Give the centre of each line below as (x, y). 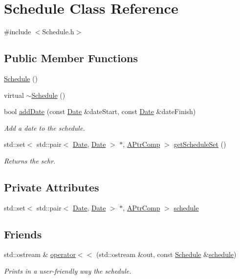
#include (18, 32)
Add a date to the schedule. (44, 128)
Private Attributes (52, 187)
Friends (23, 234)
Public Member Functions (71, 58)
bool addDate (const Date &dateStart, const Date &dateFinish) (100, 111)
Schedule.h (58, 32)
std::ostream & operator (40, 254)
